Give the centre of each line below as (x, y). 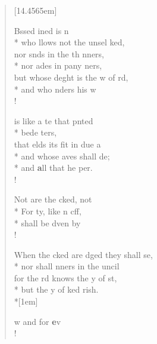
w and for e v (37, 321)
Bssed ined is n (41, 30)
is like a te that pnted (54, 120)
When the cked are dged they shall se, (83, 254)
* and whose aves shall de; (62, 156)
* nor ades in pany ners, (58, 65)
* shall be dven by (47, 222)
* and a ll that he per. (53, 168)
